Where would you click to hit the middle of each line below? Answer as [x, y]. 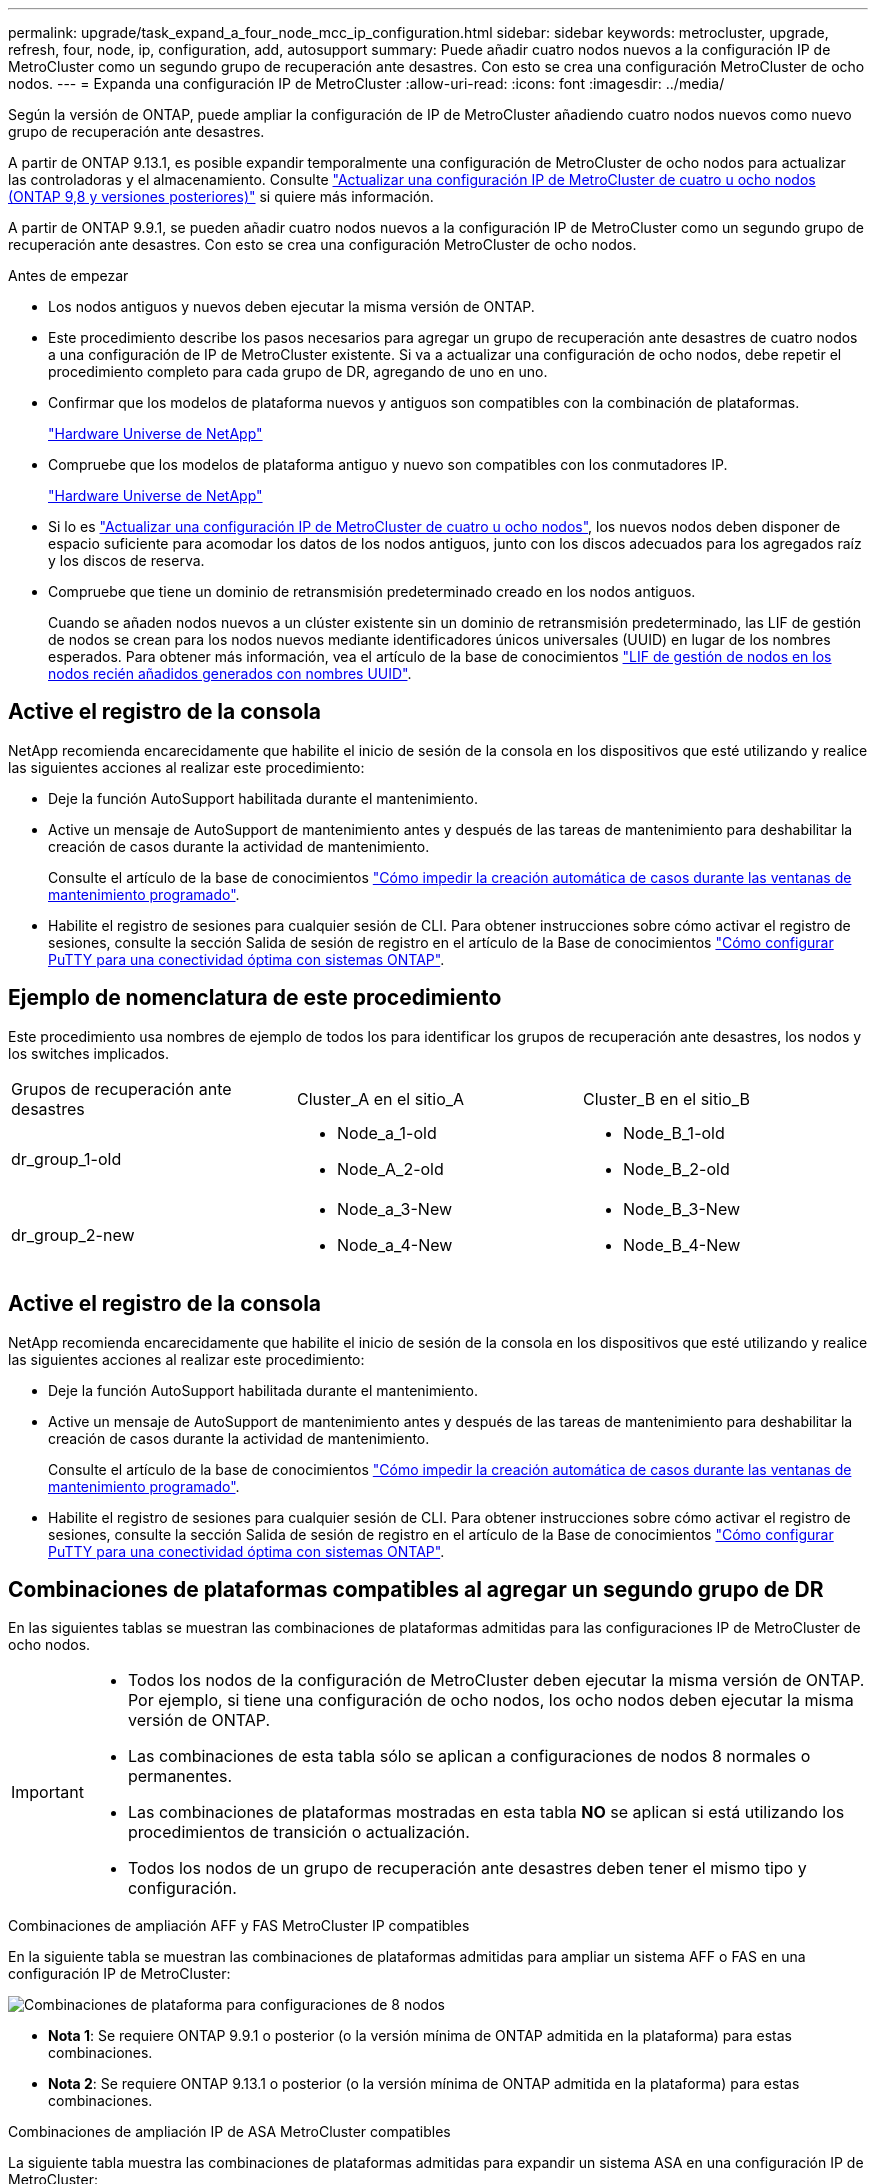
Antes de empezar [68, 275]
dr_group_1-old [66, 1158]
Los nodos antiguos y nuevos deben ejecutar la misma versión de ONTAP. [291, 306]
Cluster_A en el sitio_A [380, 1098]
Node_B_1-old [673, 1132]
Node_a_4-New [394, 1244]
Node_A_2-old [390, 1168]
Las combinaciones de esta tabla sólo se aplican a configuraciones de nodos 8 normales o [469, 1756]
